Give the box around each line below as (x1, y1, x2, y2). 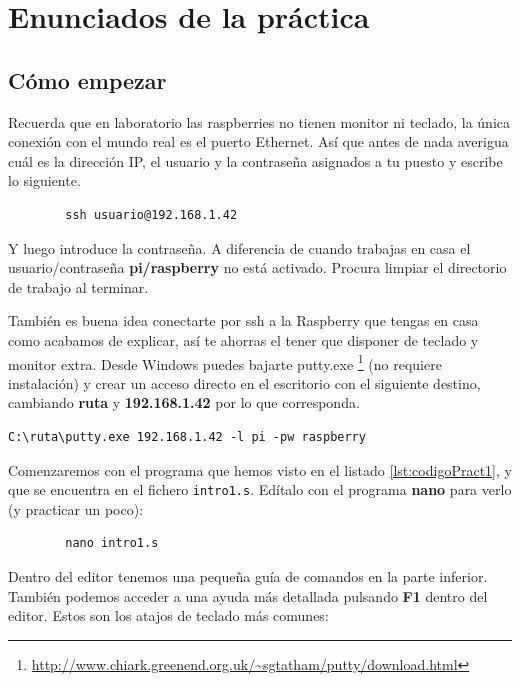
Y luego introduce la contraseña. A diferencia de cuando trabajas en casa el (8, 237, 471, 258)
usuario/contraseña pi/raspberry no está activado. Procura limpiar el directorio (8, 257, 507, 278)
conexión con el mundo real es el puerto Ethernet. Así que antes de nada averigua (8, 131, 509, 152)
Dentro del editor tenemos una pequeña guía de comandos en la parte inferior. (8, 565, 488, 586)
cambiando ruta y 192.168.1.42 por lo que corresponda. (8, 392, 360, 413)
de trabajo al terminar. (8, 276, 149, 297)
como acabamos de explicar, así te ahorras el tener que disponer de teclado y (8, 329, 479, 350)
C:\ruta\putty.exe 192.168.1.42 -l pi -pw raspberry (8, 429, 366, 444)
